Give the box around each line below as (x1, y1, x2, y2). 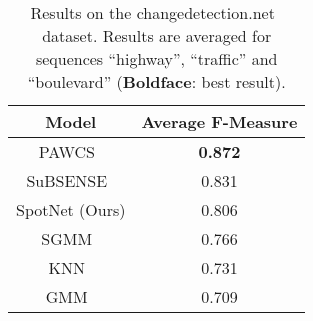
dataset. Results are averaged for (42, 24, 272, 47)
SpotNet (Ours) (16, 198, 126, 221)
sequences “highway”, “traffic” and (35, 47, 278, 70)
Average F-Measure (141, 110, 298, 133)
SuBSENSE (26, 169, 108, 192)
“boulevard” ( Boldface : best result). (27, 70, 286, 93)
